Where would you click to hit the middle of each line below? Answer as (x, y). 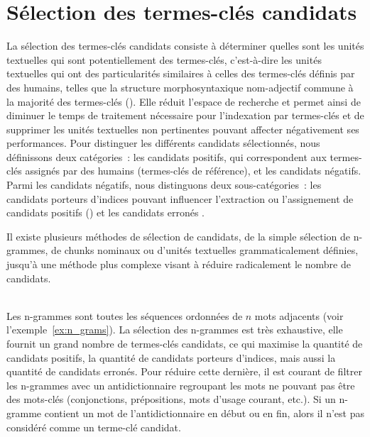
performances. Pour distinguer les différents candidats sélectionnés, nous (163, 143)
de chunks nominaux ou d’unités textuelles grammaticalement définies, (205, 250)
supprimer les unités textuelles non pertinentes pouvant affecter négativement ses (183, 129)
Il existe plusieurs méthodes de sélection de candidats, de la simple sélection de (178, 236)
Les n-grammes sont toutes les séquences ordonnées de (125, 315)
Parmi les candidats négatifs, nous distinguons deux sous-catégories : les (164, 185)
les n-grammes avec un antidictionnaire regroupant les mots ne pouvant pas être (181, 385)
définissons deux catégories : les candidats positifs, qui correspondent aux (167, 156)
